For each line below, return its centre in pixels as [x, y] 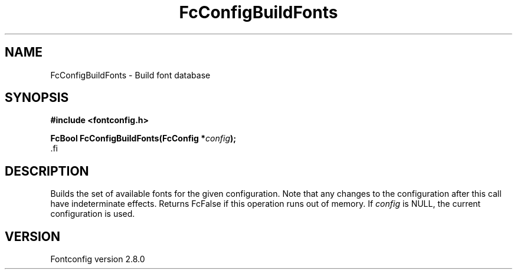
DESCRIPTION [47, 171]
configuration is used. [93, 214]
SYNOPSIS [37, 98]
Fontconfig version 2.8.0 [98, 259]
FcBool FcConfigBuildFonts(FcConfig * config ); [143, 138]
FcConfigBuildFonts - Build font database [130, 75]
